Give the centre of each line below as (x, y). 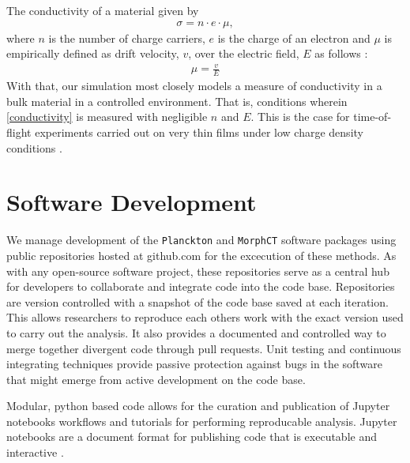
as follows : (341, 53)
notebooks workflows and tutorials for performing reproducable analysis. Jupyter (202, 421)
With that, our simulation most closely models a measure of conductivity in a (194, 86)
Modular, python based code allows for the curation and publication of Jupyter (198, 406)
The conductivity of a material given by (103, 10)
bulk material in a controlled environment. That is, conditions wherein (177, 101)
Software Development (132, 202)
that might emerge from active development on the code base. (156, 379)
